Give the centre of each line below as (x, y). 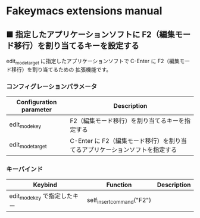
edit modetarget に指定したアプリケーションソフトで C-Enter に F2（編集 (93, 62)
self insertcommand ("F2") (119, 200)
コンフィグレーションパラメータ (51, 86)
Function (119, 185)
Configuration (37, 102)
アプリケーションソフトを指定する (129, 150)
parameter (37, 110)
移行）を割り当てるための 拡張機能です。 (61, 69)
